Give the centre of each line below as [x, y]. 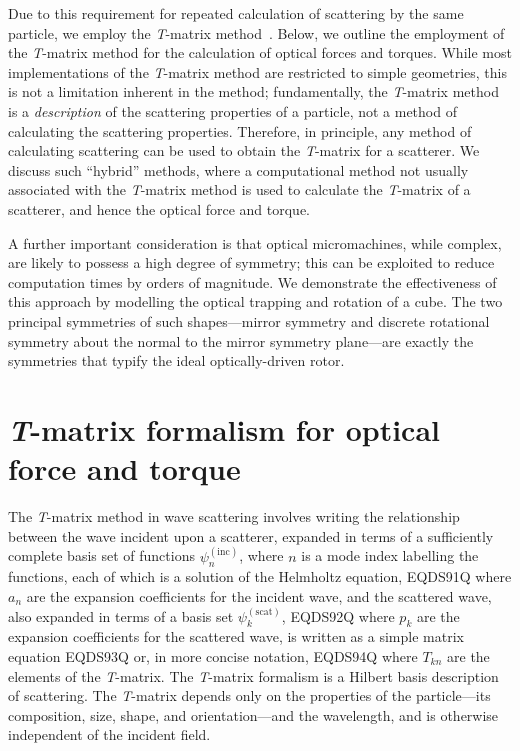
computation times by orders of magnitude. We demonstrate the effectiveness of [252, 281]
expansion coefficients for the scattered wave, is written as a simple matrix [236, 636]
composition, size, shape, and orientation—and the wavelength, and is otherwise [253, 714]
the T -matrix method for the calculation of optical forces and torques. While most [260, 52]
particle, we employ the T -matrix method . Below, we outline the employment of [256, 32]
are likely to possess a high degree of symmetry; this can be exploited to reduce [251, 262]
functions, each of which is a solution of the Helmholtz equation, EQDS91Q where [260, 576]
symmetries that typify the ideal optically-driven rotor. [176, 360]
